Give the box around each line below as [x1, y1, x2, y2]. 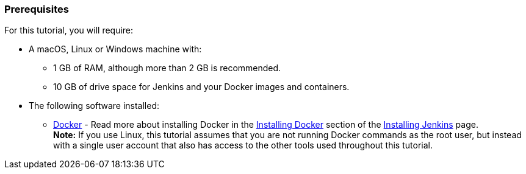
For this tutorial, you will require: [4, 25, 134, 36]
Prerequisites [4, 3, 69, 15]
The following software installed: [29, 100, 159, 111]
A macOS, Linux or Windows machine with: [29, 44, 202, 55]
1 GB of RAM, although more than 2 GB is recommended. [53, 63, 281, 74]
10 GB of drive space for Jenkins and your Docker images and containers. [53, 82, 350, 92]
